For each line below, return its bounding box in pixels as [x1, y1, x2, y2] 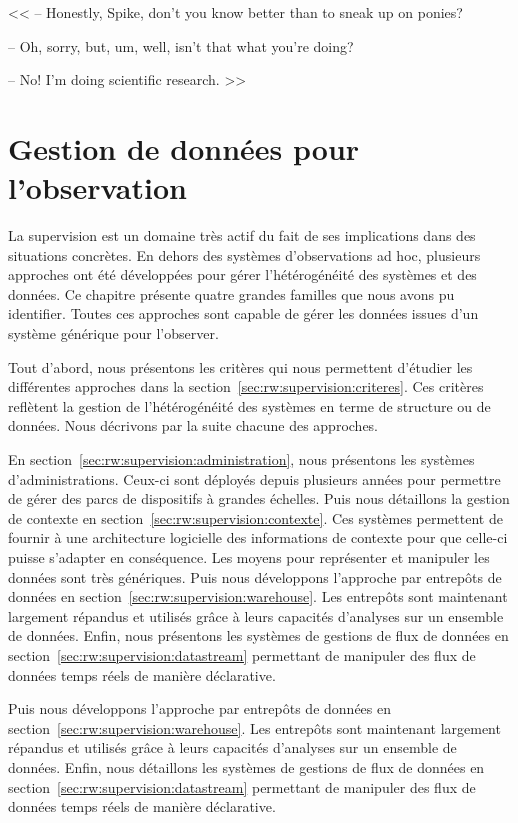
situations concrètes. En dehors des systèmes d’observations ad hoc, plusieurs [8, 244, 481, 265]
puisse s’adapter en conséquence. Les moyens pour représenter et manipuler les [8, 547, 490, 567]
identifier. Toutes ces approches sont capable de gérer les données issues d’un [8, 303, 479, 324]
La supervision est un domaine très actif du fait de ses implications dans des [8, 225, 476, 246]
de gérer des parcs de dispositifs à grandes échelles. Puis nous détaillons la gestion [8, 488, 510, 509]
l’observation [8, 167, 187, 208]
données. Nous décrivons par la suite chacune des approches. [8, 415, 379, 436]
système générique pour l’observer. [8, 323, 219, 344]
